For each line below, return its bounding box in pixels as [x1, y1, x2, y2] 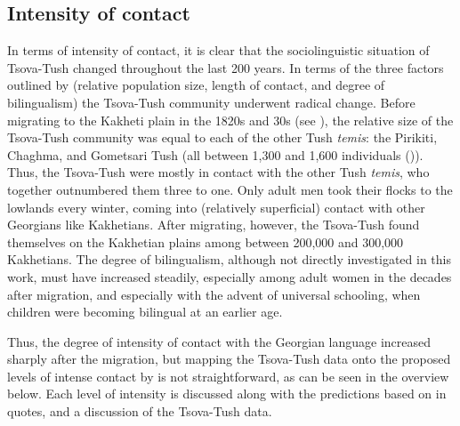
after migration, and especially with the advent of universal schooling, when [7, 285, 421, 303]
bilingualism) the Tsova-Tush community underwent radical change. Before [7, 92, 416, 111]
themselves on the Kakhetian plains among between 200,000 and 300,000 [7, 232, 404, 251]
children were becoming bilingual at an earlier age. [7, 302, 283, 321]
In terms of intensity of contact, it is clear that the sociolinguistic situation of [7, 41, 430, 60]
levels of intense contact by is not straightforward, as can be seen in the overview [7, 366, 449, 385]
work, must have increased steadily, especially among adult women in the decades [7, 267, 452, 285]
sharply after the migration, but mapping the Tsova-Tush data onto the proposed [7, 350, 451, 368]
